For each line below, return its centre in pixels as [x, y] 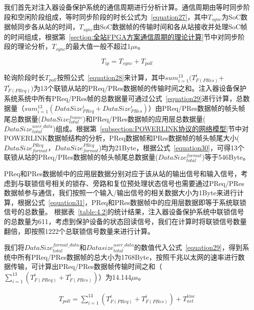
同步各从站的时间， [48, 27]
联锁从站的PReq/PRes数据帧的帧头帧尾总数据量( [81, 157]
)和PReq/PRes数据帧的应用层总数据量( [144, 119]
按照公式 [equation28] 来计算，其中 [111, 77]
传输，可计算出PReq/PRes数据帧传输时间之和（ [86, 266]
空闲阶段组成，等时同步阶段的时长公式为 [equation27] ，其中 [113, 16]
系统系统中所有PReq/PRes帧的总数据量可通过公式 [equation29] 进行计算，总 [124, 98]
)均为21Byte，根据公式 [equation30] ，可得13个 [171, 147]
